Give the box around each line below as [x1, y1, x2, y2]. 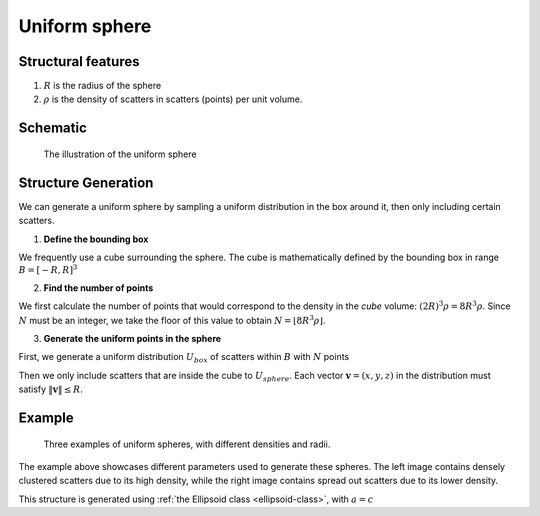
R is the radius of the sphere [43, 80, 162, 92]
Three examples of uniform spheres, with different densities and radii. [43, 438, 331, 450]
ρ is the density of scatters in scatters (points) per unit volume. [43, 93, 303, 105]
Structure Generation [18, 174, 154, 191]
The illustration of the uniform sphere [43, 148, 197, 160]
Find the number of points [43, 281, 154, 294]
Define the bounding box [43, 233, 149, 245]
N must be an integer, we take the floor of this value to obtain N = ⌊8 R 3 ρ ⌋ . [18, 313, 326, 326]
